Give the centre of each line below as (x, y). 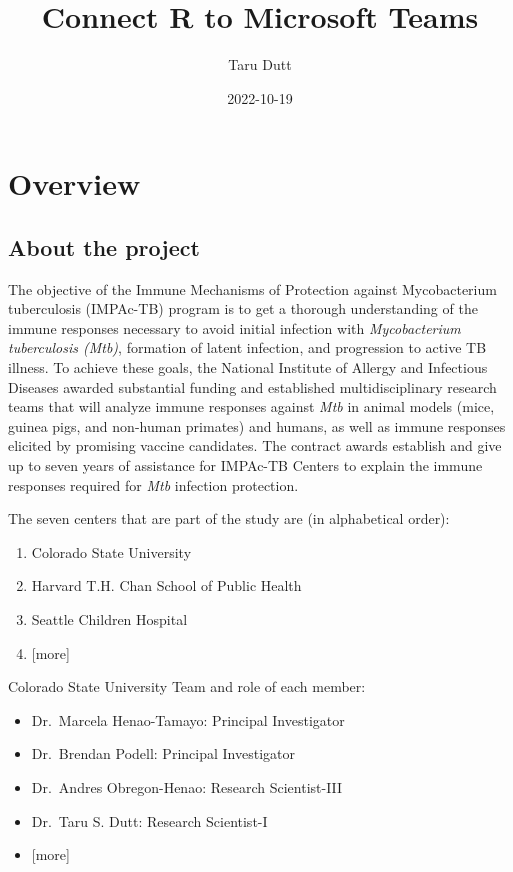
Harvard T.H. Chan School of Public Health (166, 585)
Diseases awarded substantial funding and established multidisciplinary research (252, 386)
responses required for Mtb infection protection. (153, 484)
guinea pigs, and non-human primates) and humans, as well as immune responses (257, 425)
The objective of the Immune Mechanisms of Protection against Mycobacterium (252, 288)
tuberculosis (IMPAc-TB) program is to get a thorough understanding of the (243, 308)
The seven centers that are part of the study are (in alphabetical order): (229, 518)
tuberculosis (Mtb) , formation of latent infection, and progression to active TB (247, 347)
